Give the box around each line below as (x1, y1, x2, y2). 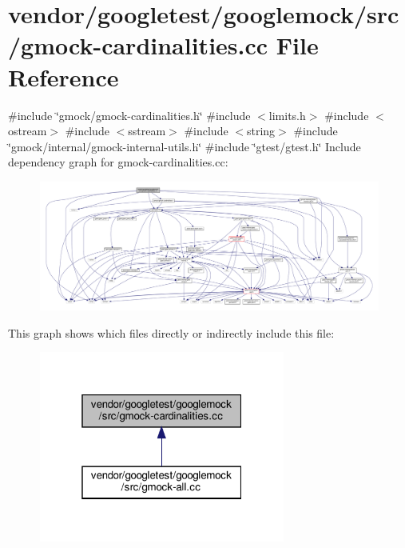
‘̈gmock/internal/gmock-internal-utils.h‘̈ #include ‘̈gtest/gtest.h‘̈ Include (8, 138, 361, 154)
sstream (128, 122, 166, 139)
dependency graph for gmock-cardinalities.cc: (8, 154, 228, 170)
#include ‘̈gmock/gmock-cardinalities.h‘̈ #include (8, 106, 251, 123)
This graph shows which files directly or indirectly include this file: (8, 324, 335, 341)
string (246, 122, 276, 139)
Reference (8, 60, 119, 93)
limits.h (268, 106, 306, 123)
